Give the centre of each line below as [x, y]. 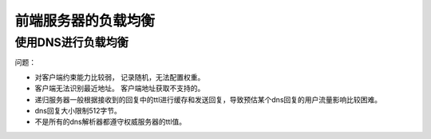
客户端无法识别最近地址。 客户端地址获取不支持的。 [120, 89]
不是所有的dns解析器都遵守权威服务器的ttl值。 [111, 122]
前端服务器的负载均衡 [85, 21]
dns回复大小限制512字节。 [78, 110]
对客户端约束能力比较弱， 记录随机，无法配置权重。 [120, 77]
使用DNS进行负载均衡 [72, 42]
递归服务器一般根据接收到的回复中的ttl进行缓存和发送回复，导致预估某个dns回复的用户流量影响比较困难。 [208, 99]
